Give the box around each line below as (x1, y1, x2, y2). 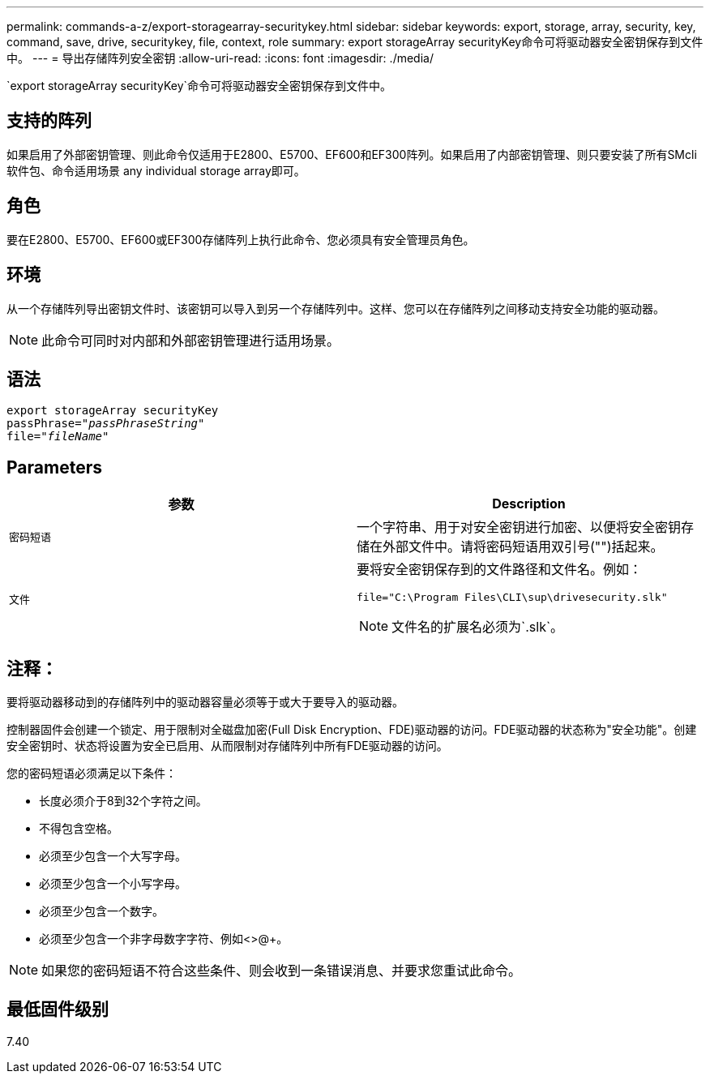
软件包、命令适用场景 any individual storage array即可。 (6, 163, 306, 178)
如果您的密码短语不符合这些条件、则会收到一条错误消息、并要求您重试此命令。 (41, 962, 522, 979)
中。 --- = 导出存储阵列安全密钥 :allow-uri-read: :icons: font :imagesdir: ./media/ (6, 51, 434, 65)
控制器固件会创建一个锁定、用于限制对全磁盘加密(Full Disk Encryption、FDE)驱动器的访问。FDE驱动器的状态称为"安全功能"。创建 (6, 722, 697, 737)
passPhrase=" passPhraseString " (6, 417, 205, 431)
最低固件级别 (6, 999, 109, 1020)
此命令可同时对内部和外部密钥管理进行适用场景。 (41, 332, 340, 349)
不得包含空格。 (39, 821, 118, 836)
